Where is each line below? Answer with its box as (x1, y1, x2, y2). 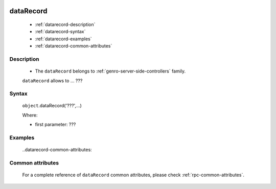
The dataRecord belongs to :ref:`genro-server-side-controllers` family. (35, 68, 186, 74)
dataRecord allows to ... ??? (22, 77, 83, 84)
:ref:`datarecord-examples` (35, 36, 92, 42)
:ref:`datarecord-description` (35, 21, 96, 28)
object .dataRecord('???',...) (22, 103, 82, 109)
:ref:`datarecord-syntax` (35, 29, 86, 35)
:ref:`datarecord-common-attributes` (35, 43, 112, 49)
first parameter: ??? (35, 122, 76, 128)
